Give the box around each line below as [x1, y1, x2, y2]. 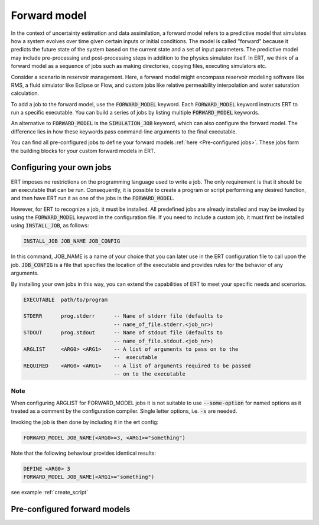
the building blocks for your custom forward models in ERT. [11, 147, 156, 154]
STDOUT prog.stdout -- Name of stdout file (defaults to [23, 330, 223, 336]
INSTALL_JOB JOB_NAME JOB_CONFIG [23, 238, 121, 244]
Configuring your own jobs [11, 162, 112, 172]
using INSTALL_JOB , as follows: [11, 222, 89, 229]
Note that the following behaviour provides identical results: [11, 449, 157, 456]
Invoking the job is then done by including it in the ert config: [11, 418, 159, 425]
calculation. [11, 90, 40, 97]
